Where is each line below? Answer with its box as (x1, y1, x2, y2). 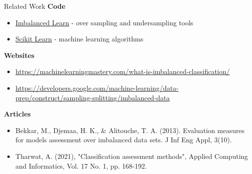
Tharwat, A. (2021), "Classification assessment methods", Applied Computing (15, 151, 248, 161)
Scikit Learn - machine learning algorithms (15, 34, 144, 44)
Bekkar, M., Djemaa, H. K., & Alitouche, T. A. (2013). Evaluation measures (15, 125, 245, 135)
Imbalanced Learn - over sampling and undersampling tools (15, 17, 193, 27)
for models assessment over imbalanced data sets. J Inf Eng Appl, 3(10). (15, 135, 232, 145)
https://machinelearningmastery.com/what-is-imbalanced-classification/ (15, 66, 230, 77)
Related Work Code (4, 1, 65, 11)
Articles (4, 109, 31, 119)
